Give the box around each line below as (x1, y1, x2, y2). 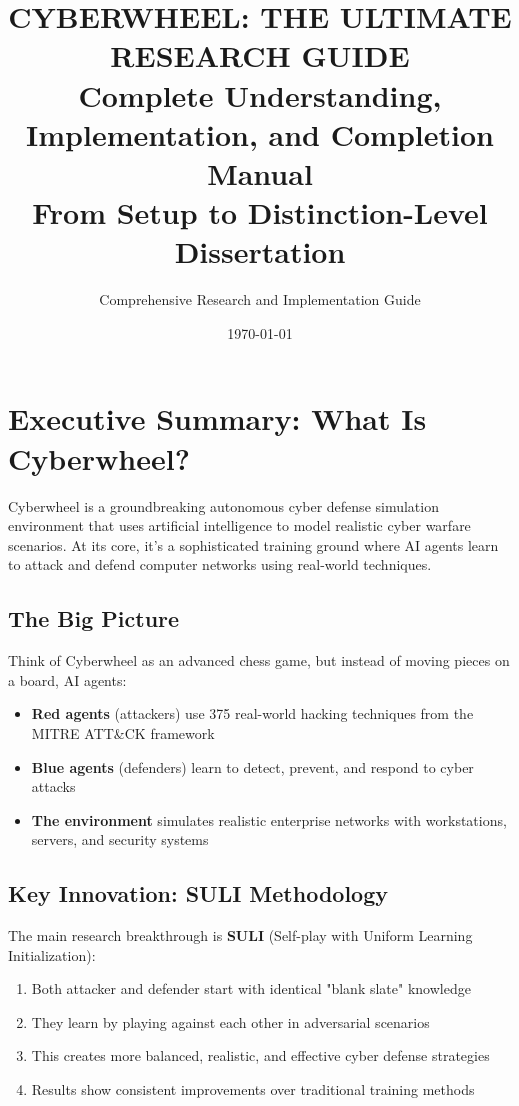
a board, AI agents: (8, 669, 127, 690)
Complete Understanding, (78, 74, 442, 115)
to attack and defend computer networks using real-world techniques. (8, 554, 432, 575)
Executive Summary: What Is (8, 398, 427, 439)
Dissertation (174, 231, 346, 272)
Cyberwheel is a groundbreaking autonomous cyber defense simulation (8, 495, 439, 516)
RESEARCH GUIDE (110, 35, 410, 76)
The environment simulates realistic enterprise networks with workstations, (31, 809, 507, 830)
